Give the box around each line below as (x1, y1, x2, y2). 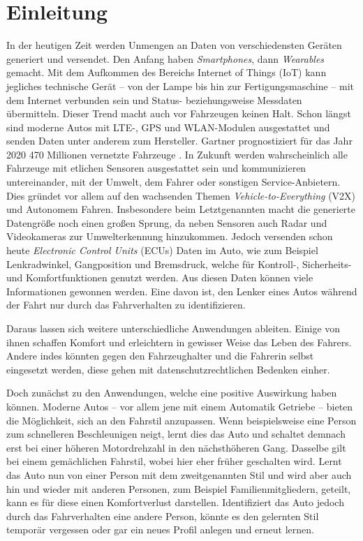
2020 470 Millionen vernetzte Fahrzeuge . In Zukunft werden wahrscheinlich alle (6, 147, 348, 161)
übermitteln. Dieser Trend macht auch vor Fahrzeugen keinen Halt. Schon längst (6, 106, 351, 121)
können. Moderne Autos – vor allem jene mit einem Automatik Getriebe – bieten (6, 399, 353, 413)
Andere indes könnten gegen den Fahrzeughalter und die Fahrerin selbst (6, 348, 314, 363)
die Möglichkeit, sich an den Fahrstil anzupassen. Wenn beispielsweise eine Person (6, 413, 357, 427)
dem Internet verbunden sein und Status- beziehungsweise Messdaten (6, 92, 302, 107)
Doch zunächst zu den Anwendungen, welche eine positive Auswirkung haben (6, 385, 337, 400)
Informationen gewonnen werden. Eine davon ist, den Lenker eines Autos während (6, 283, 357, 298)
